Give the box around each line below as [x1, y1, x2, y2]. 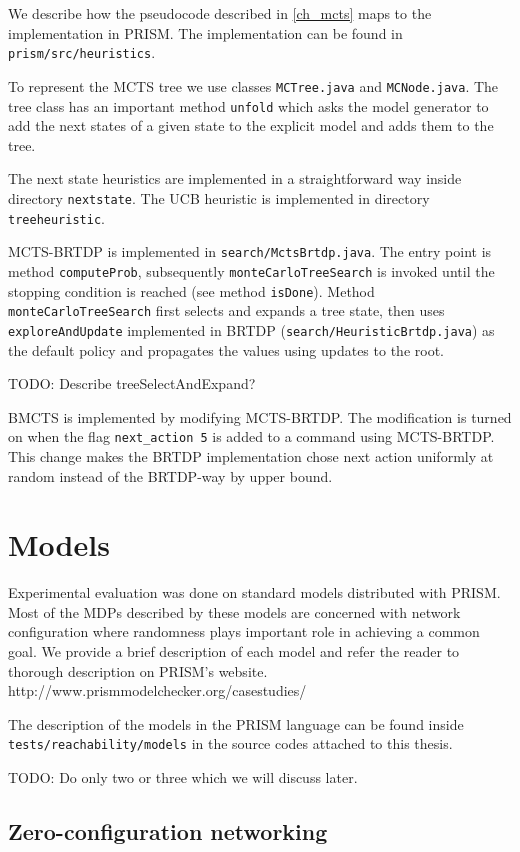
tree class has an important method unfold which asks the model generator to [8, 95, 489, 116]
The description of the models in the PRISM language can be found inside [8, 713, 464, 734]
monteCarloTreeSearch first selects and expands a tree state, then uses [8, 300, 445, 321]
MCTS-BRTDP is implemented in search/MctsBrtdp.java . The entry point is [8, 241, 492, 262]
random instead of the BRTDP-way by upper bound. [8, 465, 333, 486]
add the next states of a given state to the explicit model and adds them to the [8, 115, 494, 136]
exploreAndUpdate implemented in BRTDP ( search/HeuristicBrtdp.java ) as [8, 319, 495, 340]
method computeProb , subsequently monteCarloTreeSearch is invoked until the [8, 260, 495, 281]
